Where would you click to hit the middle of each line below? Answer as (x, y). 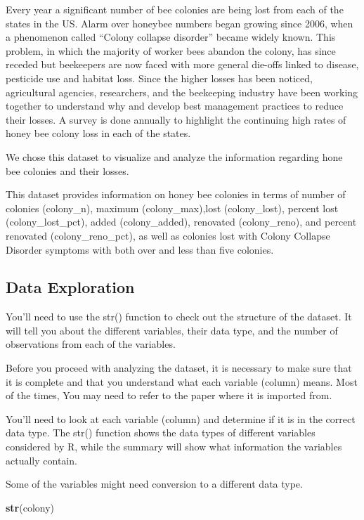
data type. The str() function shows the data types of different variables (161, 433)
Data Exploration (70, 287)
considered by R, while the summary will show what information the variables (174, 447)
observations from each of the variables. (91, 344)
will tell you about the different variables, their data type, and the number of (172, 330)
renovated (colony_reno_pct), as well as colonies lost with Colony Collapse (168, 235)
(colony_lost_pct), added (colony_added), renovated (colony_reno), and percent (181, 222)
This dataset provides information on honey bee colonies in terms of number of (176, 194)
